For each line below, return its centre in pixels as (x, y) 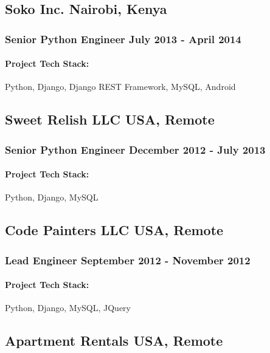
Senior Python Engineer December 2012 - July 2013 (135, 149)
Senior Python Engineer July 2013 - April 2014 (123, 39)
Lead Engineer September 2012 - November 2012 (128, 260)
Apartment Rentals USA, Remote (114, 341)
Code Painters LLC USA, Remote (114, 230)
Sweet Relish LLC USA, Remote (110, 119)
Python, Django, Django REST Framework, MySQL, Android (120, 87)
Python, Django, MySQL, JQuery (68, 308)
